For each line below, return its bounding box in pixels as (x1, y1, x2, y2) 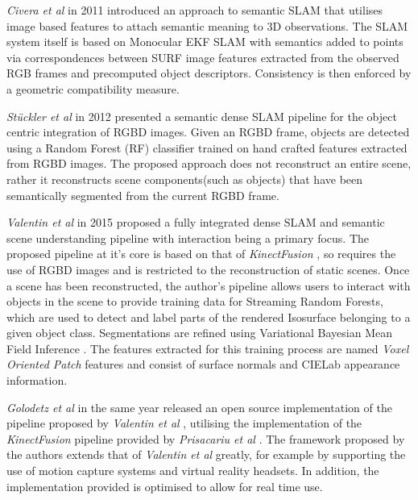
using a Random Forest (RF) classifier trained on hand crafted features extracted (6, 139, 408, 156)
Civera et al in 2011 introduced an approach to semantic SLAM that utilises (6, 2, 383, 18)
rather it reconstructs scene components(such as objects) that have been (6, 170, 363, 187)
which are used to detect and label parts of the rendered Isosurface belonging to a (6, 308, 411, 325)
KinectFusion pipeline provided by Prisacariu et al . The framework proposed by (6, 430, 405, 447)
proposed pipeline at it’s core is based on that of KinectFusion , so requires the (6, 245, 396, 262)
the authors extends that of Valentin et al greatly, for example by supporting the (6, 446, 406, 463)
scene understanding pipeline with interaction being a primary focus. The (6, 229, 369, 246)
